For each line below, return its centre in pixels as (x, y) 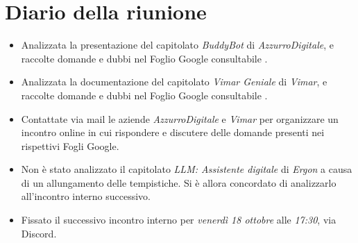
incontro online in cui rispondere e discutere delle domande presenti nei (173, 132)
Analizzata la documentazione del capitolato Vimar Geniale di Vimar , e (174, 82)
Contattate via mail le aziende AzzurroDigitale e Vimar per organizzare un (180, 118)
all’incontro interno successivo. (86, 196)
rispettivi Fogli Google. (70, 145)
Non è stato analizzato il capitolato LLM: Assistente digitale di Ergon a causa (187, 169)
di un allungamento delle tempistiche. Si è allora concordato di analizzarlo (179, 182)
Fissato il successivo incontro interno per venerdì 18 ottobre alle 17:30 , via (179, 220)
